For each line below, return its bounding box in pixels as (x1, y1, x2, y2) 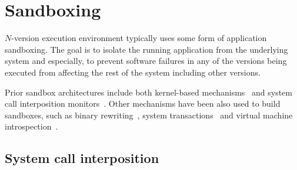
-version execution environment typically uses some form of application (11, 32, 267, 44)
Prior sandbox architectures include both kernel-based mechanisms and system (5, 86, 292, 98)
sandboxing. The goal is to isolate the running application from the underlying (5, 43, 288, 55)
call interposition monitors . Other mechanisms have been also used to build (5, 97, 281, 110)
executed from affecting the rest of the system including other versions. (5, 66, 261, 78)
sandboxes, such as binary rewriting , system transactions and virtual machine (5, 108, 293, 121)
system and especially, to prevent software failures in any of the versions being (5, 55, 287, 67)
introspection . (5, 120, 58, 132)
